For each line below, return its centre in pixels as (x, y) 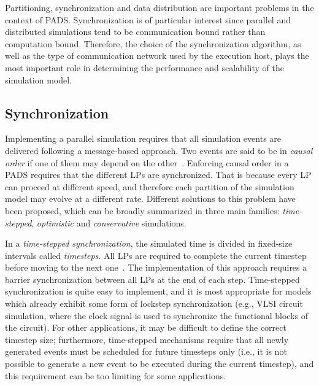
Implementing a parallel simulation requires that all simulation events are (143, 138)
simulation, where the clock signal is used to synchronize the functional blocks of (157, 315)
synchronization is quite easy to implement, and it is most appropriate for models (158, 291)
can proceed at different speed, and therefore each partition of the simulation (150, 186)
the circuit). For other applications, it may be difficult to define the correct (146, 327)
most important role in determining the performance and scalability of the (144, 67)
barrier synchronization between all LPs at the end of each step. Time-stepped (152, 279)
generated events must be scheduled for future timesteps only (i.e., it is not (146, 351)
